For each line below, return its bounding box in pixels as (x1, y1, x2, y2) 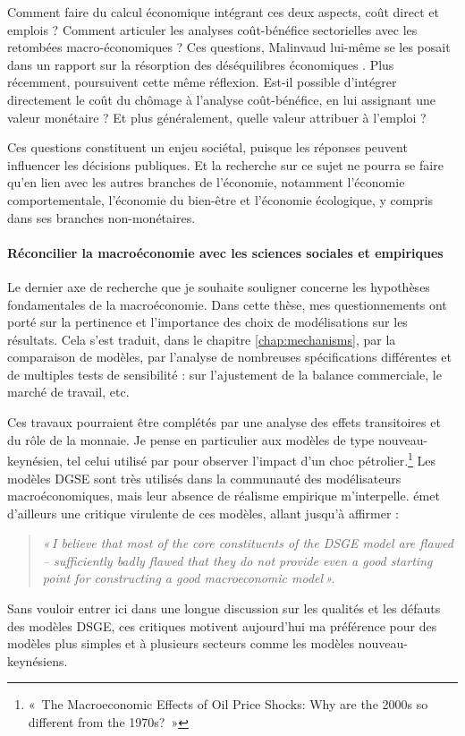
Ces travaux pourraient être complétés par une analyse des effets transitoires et (7, 413, 441, 432)
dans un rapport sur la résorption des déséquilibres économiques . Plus (7, 55, 394, 73)
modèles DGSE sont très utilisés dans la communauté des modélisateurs (7, 468, 402, 487)
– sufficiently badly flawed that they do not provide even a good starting (42, 551, 433, 569)
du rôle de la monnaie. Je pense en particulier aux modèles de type (7, 430, 375, 449)
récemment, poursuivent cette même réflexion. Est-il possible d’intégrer (7, 73, 397, 91)
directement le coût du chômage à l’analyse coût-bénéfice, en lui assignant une (7, 90, 435, 108)
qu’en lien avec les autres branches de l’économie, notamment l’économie (7, 173, 405, 192)
